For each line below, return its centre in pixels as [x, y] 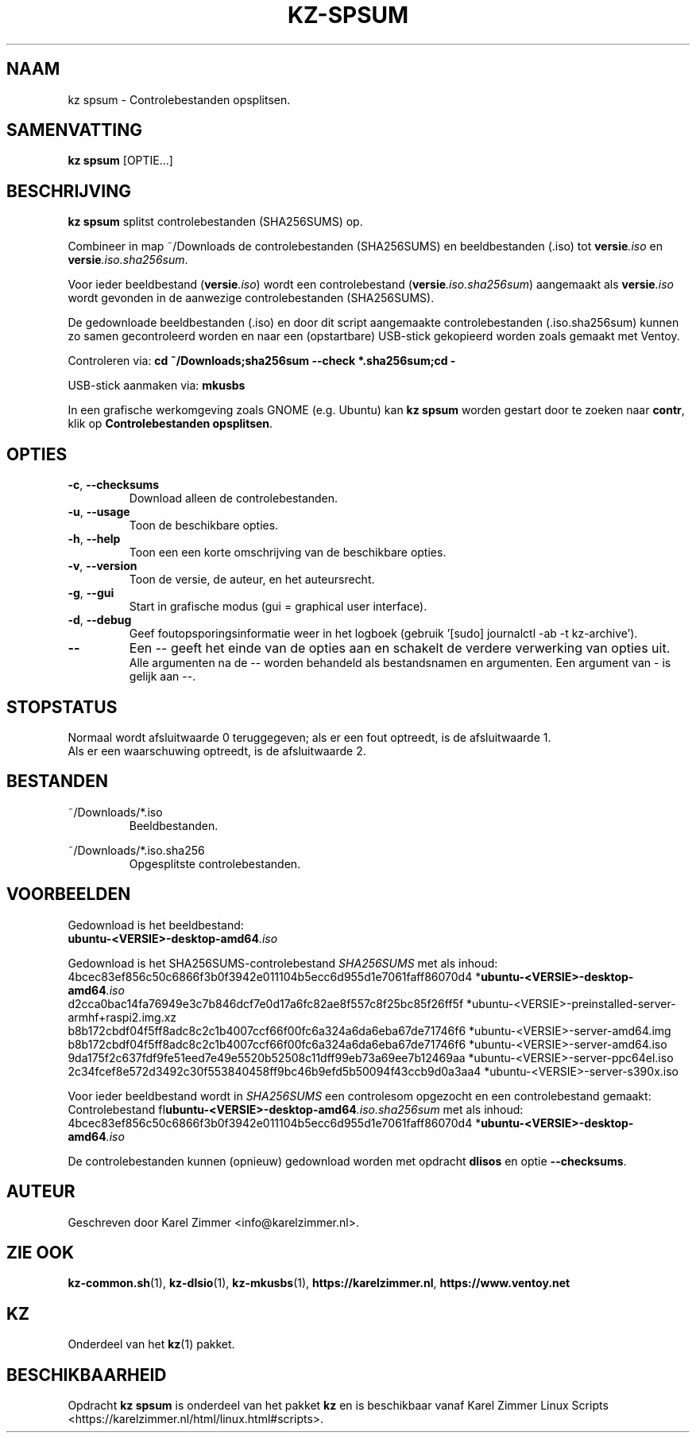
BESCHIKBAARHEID [87, 1375]
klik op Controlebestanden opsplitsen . [170, 424]
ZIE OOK [41, 1252]
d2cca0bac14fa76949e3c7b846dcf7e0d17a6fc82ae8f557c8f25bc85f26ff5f [266, 1003]
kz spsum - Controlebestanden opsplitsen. [179, 99]
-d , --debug [100, 620]
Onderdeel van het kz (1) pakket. [151, 1344]
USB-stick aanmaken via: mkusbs [157, 386]
